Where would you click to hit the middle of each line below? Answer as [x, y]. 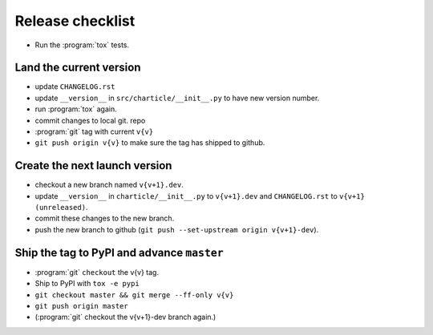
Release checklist [75, 21]
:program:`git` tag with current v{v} [94, 131]
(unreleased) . [61, 208]
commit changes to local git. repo [90, 120]
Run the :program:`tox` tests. [82, 45]
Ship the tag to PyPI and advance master [119, 252]
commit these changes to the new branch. [105, 218]
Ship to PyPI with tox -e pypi [87, 284]
